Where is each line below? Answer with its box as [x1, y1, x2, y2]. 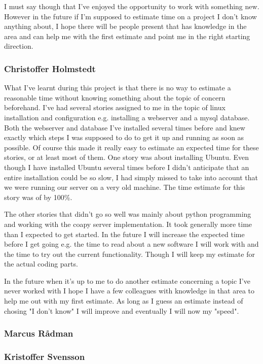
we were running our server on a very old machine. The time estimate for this [4, 182, 245, 192]
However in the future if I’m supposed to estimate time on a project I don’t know [4, 11, 257, 21]
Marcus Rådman [4, 327, 73, 340]
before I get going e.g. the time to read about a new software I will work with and [4, 239, 259, 249]
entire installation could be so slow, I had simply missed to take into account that [4, 172, 258, 182]
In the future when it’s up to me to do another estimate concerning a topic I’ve [4, 275, 250, 286]
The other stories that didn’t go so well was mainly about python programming [4, 209, 251, 219]
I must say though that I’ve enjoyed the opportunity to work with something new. [4, 1, 259, 11]
